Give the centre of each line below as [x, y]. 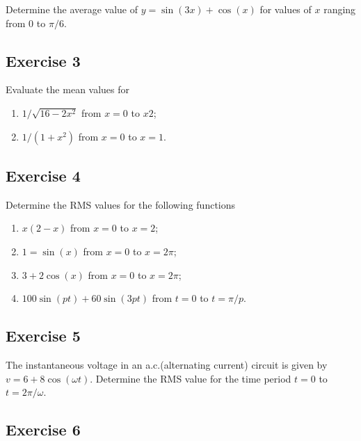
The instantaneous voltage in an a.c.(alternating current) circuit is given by [167, 364]
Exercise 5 [43, 336]
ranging [340, 9]
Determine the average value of [72, 9]
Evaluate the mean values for [68, 89]
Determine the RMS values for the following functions [121, 204]
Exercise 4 [43, 175]
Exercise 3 [43, 60]
